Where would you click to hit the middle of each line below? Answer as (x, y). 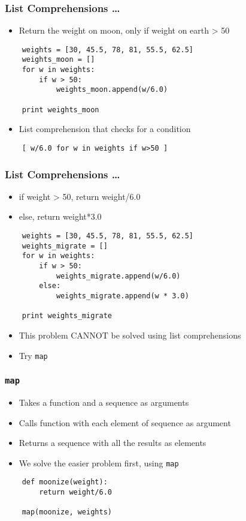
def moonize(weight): (65, 482)
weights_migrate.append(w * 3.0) (122, 296)
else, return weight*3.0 (60, 216)
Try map (33, 355)
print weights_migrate (67, 316)
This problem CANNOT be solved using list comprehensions (130, 335)
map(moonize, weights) (67, 512)
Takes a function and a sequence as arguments (104, 402)
